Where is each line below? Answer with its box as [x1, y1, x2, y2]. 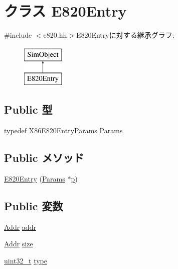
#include [4, 30, 32, 40]
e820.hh [43, 30, 67, 40]
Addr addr [4, 221, 36, 232]
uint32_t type [4, 255, 47, 265]
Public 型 [4, 102, 53, 117]
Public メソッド [4, 150, 84, 165]
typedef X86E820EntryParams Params [4, 125, 123, 136]
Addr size [4, 238, 33, 249]
